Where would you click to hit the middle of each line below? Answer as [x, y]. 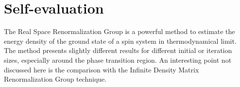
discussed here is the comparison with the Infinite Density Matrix [102, 69]
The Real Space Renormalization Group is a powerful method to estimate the [120, 31]
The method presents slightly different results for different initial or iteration [118, 50]
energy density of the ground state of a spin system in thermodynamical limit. [120, 41]
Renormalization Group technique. [55, 79]
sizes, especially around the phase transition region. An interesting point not [118, 60]
